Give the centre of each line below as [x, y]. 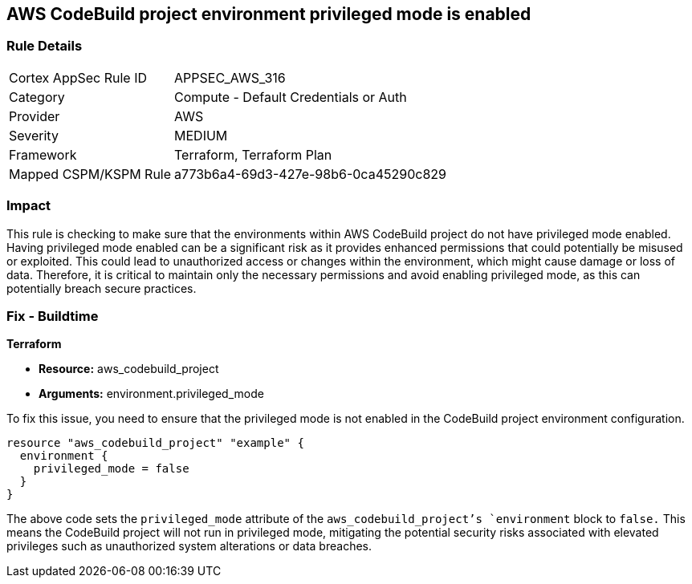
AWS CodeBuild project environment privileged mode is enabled [269, 14]
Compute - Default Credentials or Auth [291, 97]
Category [37, 97]
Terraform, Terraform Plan [253, 154]
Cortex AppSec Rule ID [78, 77]
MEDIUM [201, 135]
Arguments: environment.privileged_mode [151, 394]
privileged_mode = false [111, 469]
